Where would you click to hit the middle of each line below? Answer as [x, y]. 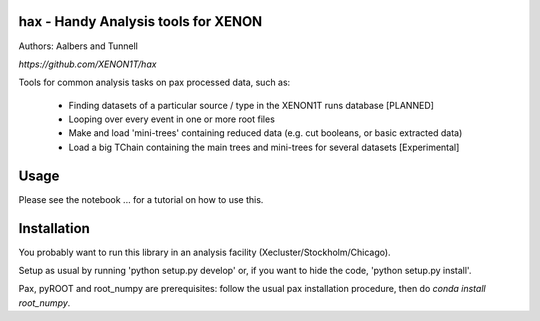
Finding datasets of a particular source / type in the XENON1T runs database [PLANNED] [251, 105]
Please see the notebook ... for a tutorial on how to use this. [141, 199]
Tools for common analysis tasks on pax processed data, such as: [154, 82]
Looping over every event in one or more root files [171, 119]
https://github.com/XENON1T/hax [87, 64]
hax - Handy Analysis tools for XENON [140, 21]
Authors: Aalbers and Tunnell [78, 46]
